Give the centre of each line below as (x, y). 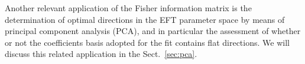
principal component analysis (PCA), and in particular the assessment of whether (153, 31)
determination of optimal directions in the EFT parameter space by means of (145, 19)
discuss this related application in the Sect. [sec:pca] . (101, 54)
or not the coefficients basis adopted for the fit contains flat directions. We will (147, 42)
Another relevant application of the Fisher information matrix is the (128, 8)
